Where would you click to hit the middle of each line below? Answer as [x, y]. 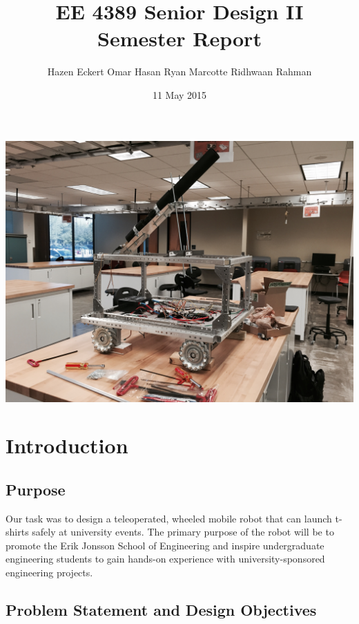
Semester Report [179, 38]
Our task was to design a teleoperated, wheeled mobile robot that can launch [169, 518]
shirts [17, 532]
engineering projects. [49, 573]
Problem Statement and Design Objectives [161, 610]
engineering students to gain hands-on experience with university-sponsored [165, 559]
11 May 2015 [179, 94]
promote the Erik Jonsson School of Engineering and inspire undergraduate [165, 545]
